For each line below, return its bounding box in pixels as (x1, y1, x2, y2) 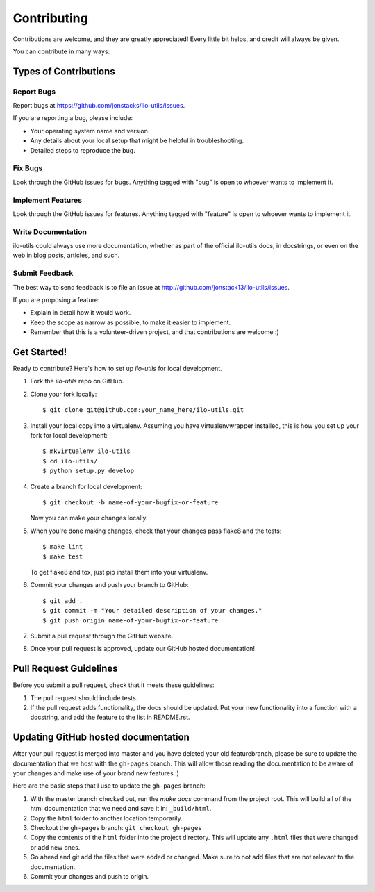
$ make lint (42, 543, 83, 551)
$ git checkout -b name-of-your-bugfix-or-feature (42, 498, 219, 506)
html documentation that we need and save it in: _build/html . (30, 804, 212, 813)
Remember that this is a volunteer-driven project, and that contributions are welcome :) (30, 328, 279, 336)
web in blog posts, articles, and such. (12, 251, 120, 260)
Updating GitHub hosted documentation (12, 732, 190, 743)
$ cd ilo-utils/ (42, 457, 98, 465)
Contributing (12, 10, 88, 26)
